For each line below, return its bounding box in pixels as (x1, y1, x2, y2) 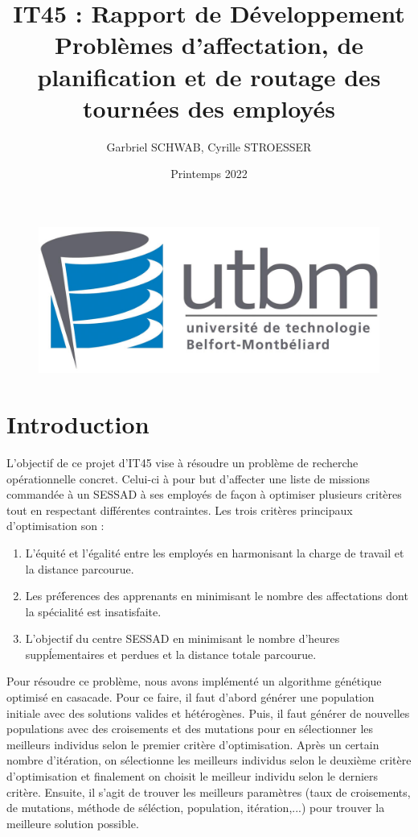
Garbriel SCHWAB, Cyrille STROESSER (106, 138, 312, 155)
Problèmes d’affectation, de (54, 28, 364, 61)
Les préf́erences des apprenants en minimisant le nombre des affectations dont (25, 587, 408, 604)
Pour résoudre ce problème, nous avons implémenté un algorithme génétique (6, 673, 382, 690)
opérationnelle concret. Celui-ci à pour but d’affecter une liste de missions (6, 470, 370, 487)
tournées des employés (83, 91, 335, 124)
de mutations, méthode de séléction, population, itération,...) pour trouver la (6, 799, 385, 816)
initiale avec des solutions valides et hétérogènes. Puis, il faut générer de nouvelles (6, 704, 410, 721)
